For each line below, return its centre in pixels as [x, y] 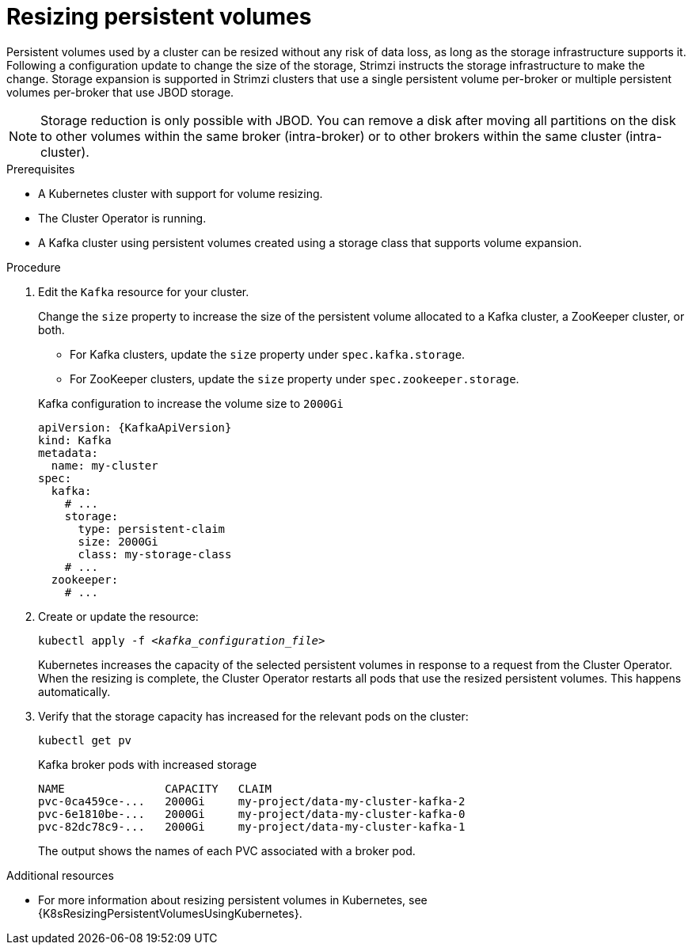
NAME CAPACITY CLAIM [155, 788]
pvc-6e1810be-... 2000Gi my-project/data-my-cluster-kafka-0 [252, 814]
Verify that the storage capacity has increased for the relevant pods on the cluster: [253, 716]
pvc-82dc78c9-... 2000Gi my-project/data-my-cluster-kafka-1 [252, 826]
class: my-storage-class [155, 554]
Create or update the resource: [118, 616]
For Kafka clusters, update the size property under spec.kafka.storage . [268, 354]
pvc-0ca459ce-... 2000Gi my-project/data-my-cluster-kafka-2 [252, 801]
